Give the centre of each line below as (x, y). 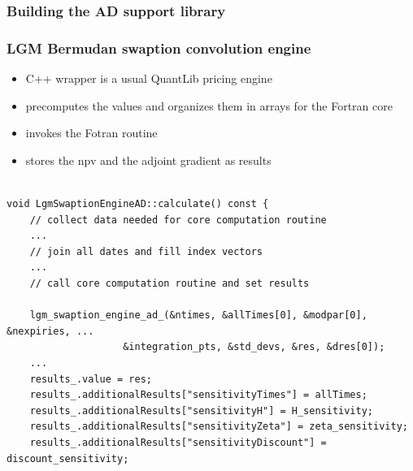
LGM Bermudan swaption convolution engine (159, 48)
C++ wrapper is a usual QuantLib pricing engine (149, 78)
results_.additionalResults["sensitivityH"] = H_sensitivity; (202, 411)
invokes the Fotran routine (91, 133)
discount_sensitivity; (68, 458)
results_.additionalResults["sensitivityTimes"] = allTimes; (198, 395)
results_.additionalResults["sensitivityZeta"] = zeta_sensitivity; (219, 427)
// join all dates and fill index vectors (146, 251)
